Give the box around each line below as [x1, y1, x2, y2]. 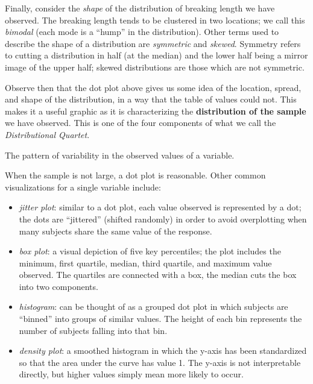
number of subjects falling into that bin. [19, 324, 168, 336]
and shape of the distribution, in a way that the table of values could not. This [5, 93, 297, 105]
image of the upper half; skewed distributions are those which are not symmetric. [5, 60, 305, 73]
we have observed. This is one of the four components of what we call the [5, 116, 276, 129]
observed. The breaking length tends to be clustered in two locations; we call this [5, 13, 305, 26]
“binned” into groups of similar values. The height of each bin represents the [19, 312, 302, 325]
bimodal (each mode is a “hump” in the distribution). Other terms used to [5, 25, 279, 38]
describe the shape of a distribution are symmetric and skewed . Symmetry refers [5, 37, 301, 49]
